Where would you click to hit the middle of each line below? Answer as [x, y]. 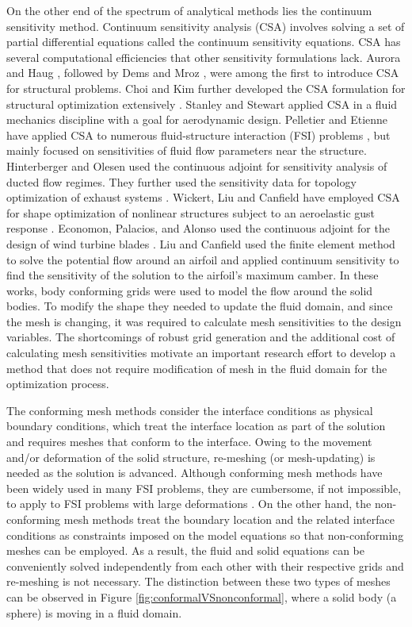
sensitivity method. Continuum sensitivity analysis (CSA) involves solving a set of [206, 26]
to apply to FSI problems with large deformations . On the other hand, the [189, 504]
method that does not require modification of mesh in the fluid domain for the [197, 368]
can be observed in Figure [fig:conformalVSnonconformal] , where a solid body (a [202, 596]
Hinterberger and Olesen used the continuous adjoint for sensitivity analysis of [197, 165]
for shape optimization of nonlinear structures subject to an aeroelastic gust [191, 212]
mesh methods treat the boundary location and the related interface [229, 519]
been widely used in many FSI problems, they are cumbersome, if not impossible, [204, 488]
